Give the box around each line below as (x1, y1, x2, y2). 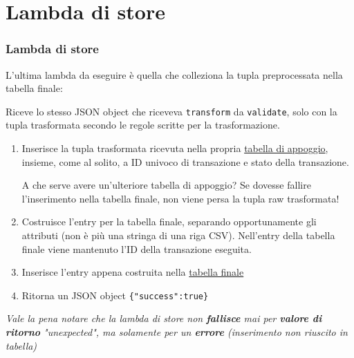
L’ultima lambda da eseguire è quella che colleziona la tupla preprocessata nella (6, 67, 343, 82)
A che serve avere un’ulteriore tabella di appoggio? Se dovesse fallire (21, 178, 311, 192)
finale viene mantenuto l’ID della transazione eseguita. (21, 241, 252, 256)
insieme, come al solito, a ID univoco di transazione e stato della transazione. (21, 154, 349, 169)
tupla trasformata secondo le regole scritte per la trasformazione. (6, 117, 280, 132)
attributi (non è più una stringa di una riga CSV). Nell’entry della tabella (21, 228, 335, 242)
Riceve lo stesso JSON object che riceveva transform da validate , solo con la (6, 104, 337, 118)
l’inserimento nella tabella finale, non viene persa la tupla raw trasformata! (21, 191, 339, 205)
